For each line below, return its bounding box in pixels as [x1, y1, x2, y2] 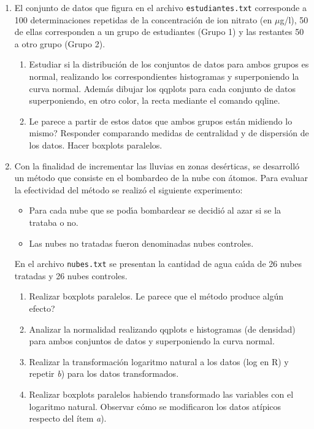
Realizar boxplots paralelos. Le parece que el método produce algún [29, 290, 284, 303]
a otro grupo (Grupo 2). [14, 37, 105, 50]
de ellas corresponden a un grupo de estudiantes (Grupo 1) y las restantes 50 [14, 25, 304, 38]
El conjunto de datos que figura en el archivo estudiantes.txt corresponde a [14, 1, 307, 14]
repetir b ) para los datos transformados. [29, 367, 179, 380]
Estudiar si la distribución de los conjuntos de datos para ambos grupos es [29, 58, 309, 71]
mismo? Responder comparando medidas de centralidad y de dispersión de [29, 126, 309, 139]
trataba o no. [29, 215, 78, 228]
